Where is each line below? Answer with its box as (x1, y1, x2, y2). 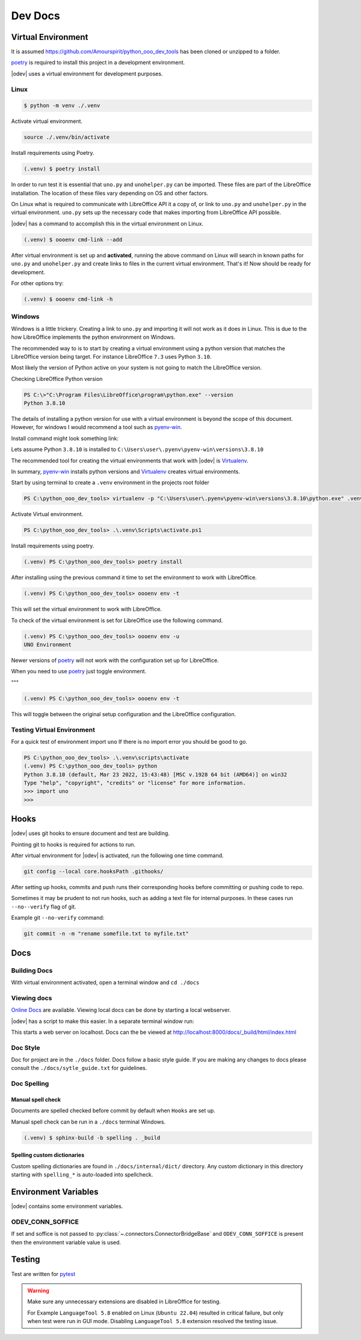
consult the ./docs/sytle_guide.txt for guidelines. (11, 1065, 147, 1072)
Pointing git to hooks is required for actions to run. (11, 841, 135, 848)
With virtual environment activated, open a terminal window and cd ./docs (11, 979, 200, 986)
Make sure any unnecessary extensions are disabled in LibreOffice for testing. (27, 1298, 221, 1305)
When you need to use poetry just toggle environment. (11, 668, 147, 675)
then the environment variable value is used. (11, 1239, 122, 1246)
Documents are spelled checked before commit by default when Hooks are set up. (11, 1107, 216, 1115)
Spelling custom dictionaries (11, 1151, 84, 1159)
